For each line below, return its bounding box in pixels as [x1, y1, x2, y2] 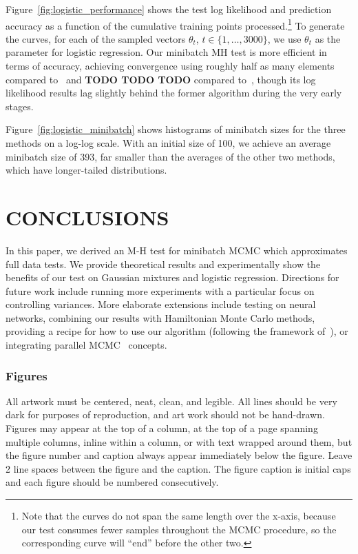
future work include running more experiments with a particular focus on [6, 283, 315, 298]
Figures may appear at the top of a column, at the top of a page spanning [6, 421, 318, 435]
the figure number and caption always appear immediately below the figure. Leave [6, 448, 352, 462]
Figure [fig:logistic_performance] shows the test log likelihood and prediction [6, 2, 332, 16]
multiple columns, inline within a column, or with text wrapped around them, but [6, 434, 352, 449]
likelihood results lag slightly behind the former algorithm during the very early [6, 85, 342, 100]
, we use [267, 31, 302, 45]
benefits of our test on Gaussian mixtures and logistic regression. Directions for [6, 270, 339, 285]
